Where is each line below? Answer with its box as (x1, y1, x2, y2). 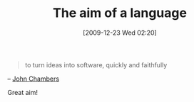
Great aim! (7, 88, 38, 96)
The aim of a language (52, 5, 188, 21)
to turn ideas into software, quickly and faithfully (24, 60, 168, 69)
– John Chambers (7, 74, 59, 83)
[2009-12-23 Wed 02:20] (83, 28, 157, 37)
